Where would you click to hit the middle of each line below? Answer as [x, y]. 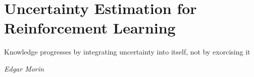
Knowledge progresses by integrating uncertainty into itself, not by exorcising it [127, 52]
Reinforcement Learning [90, 28]
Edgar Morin [24, 68]
